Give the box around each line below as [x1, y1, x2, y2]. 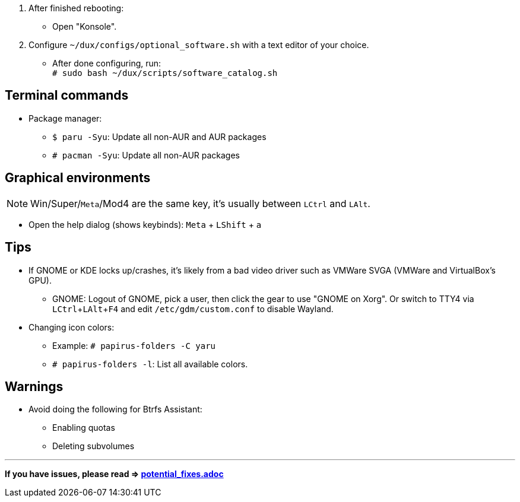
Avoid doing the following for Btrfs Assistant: [28, 404, 202, 415]
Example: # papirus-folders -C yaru [52, 340, 215, 351]
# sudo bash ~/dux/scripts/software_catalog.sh [52, 68, 278, 78]
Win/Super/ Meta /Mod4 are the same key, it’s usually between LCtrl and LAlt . [30, 197, 370, 209]
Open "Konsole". [52, 21, 117, 31]
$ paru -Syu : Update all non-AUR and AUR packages [52, 131, 267, 142]
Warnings [5, 379, 64, 394]
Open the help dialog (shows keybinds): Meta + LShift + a [28, 219, 262, 230]
